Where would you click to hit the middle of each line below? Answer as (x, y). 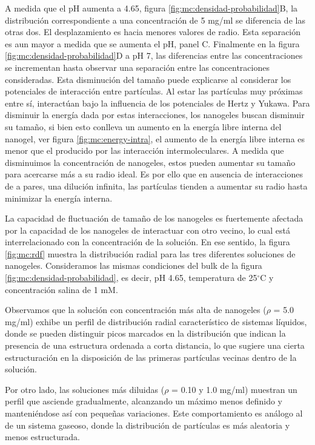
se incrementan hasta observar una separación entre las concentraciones (137, 67)
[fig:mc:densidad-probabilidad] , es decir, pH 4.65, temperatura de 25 (131, 278)
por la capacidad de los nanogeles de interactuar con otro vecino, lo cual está (148, 230)
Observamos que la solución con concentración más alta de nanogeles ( (136, 310)
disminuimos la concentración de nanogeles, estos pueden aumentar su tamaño (150, 162)
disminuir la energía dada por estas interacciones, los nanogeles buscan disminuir (155, 115)
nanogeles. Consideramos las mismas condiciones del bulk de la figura (134, 265)
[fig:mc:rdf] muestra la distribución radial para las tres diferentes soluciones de (150, 253)
